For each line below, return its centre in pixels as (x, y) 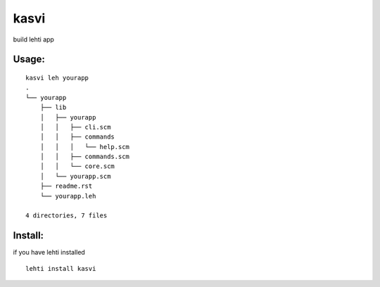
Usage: (29, 59)
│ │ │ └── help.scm (85, 147)
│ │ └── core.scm (77, 166)
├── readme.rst (66, 186)
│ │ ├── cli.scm (75, 127)
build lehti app (33, 39)
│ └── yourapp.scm (75, 176)
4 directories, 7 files (66, 216)
